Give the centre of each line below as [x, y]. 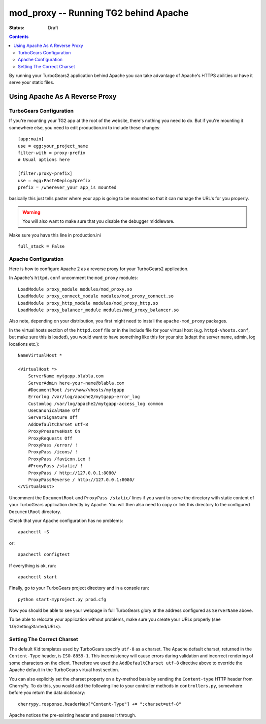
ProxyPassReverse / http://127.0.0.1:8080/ [81, 480]
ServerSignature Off [53, 418]
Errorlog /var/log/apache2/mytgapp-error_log [84, 397]
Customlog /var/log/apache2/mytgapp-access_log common [96, 403]
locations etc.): [24, 344]
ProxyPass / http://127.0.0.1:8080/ [72, 473]
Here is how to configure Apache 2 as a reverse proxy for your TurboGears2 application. [99, 269]
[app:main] [31, 139]
